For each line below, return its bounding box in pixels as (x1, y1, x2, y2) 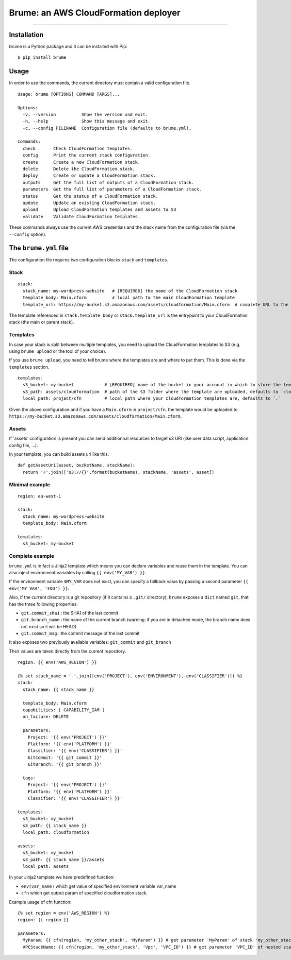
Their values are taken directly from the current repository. (9, 648, 126, 654)
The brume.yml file (9, 244, 69, 252)
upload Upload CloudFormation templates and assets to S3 (22, 207, 177, 212)
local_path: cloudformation (22, 830, 90, 835)
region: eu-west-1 (17, 493, 62, 499)
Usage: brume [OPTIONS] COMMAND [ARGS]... (17, 91, 120, 97)
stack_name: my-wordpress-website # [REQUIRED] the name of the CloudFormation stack (22, 288, 238, 293)
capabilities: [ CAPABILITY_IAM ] (22, 707, 105, 713)
